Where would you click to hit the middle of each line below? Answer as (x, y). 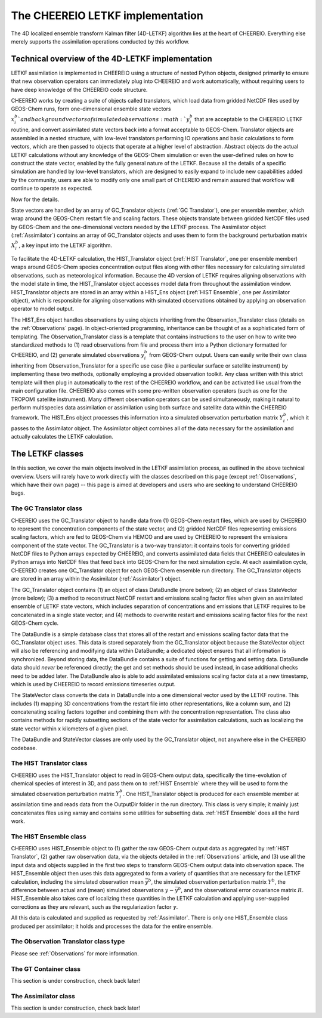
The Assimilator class (43, 996)
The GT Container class (46, 968)
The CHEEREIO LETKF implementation (107, 16)
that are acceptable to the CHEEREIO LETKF (249, 119)
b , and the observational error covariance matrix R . (241, 890)
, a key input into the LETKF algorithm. (66, 245)
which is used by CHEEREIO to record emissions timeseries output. (93, 684)
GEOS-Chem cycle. (35, 623)
